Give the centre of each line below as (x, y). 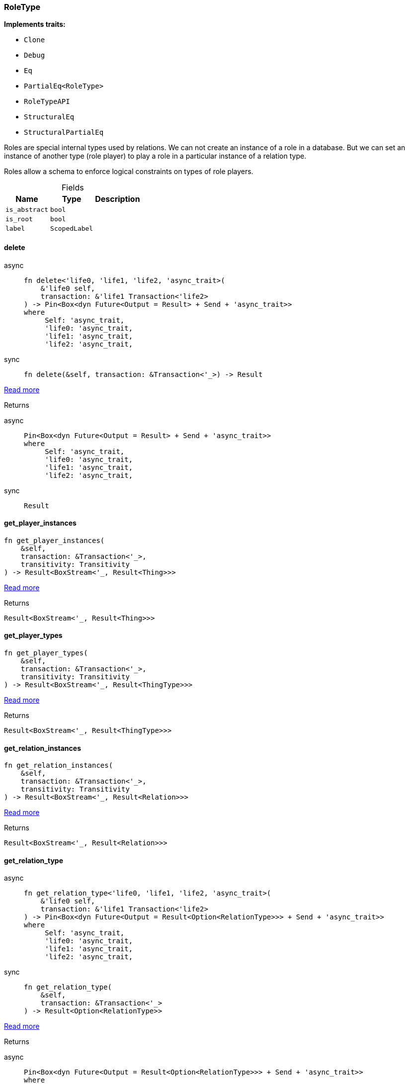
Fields (73, 188)
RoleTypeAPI (47, 102)
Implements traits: (35, 24)
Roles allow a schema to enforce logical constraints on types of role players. (129, 172)
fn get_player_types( (46, 653)
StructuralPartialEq (64, 133)
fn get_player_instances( (54, 540)
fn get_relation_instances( (59, 766)
